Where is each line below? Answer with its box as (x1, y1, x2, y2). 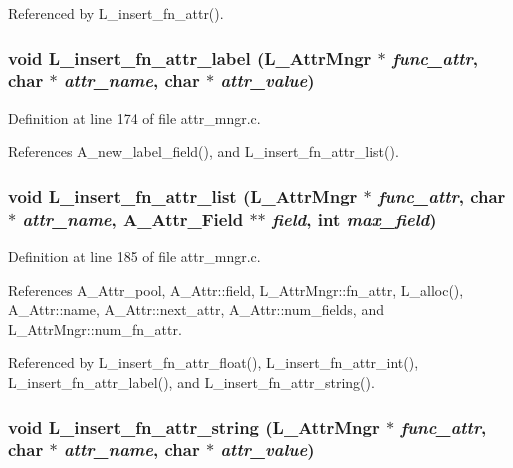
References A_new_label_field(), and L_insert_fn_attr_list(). (8, 141, 399, 162)
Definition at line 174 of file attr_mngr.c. (8, 107, 261, 128)
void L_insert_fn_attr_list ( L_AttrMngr (8, 183, 358, 208)
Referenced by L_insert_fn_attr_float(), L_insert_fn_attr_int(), (8, 352, 419, 373)
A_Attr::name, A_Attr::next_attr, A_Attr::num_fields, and (8, 299, 384, 320)
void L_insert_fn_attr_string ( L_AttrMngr (8, 414, 380, 439)
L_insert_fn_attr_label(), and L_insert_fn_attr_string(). (8, 372, 375, 393)
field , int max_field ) (272, 206, 437, 231)
